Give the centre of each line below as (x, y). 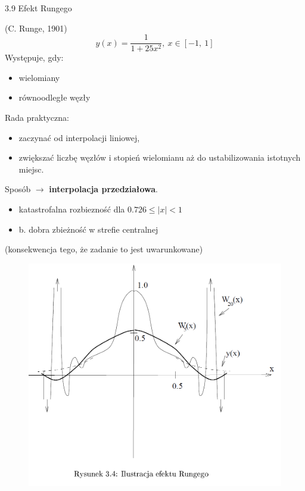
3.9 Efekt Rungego (38, 8)
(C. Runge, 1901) (36, 28)
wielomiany (39, 77)
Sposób (18, 189)
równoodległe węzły (55, 97)
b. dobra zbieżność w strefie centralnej (88, 229)
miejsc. (31, 169)
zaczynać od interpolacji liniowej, (79, 137)
